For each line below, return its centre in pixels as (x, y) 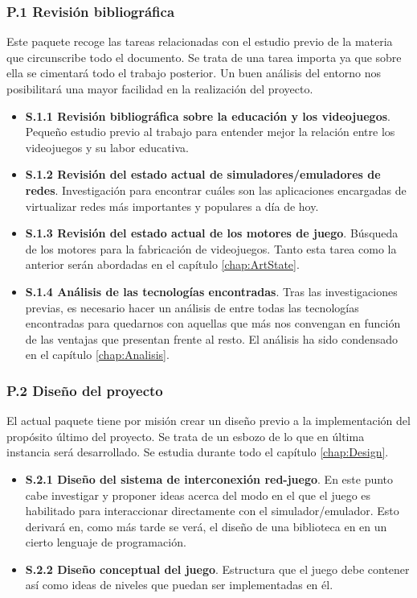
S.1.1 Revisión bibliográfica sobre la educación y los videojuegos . (208, 115)
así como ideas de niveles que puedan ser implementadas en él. (179, 585)
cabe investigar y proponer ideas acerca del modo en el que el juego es (198, 495)
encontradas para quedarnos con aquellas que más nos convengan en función (213, 323)
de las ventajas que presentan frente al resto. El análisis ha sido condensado (212, 338)
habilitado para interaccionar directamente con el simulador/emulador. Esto (212, 511)
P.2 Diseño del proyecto (85, 390)
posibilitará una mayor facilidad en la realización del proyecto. (160, 89)
